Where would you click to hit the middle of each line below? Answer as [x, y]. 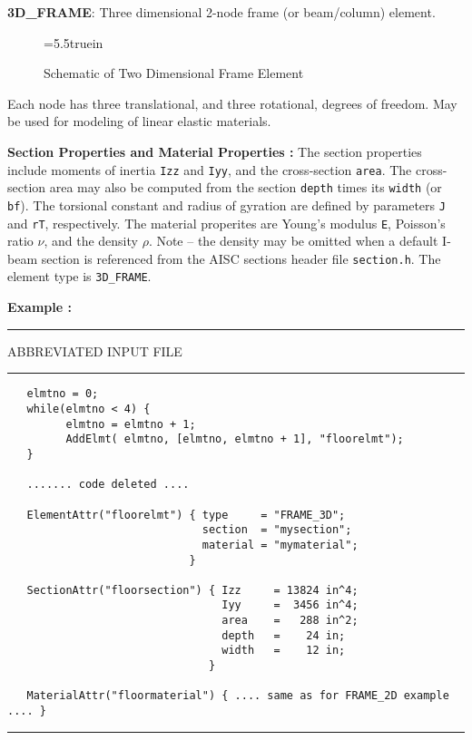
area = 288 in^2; [290, 621]
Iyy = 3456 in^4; [290, 605]
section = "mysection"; [277, 530]
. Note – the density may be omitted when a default [293, 241]
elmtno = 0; [63, 394]
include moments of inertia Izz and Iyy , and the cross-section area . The [210, 169]
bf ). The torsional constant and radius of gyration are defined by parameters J [226, 204]
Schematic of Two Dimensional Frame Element [174, 73]
